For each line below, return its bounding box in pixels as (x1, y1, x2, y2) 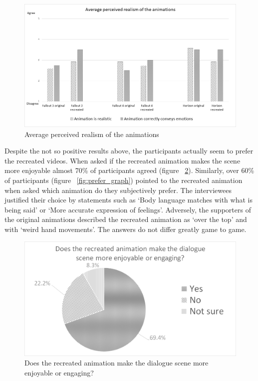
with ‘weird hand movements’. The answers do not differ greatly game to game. (4, 223, 247, 234)
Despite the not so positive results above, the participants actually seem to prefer (4, 145, 254, 156)
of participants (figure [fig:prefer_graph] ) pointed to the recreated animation (4, 174, 243, 185)
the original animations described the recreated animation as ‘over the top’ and (4, 214, 247, 224)
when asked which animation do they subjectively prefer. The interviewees (4, 184, 232, 195)
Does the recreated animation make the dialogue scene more (24, 357, 209, 368)
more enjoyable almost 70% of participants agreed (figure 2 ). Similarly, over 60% (4, 165, 255, 175)
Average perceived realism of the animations (24, 128, 159, 139)
